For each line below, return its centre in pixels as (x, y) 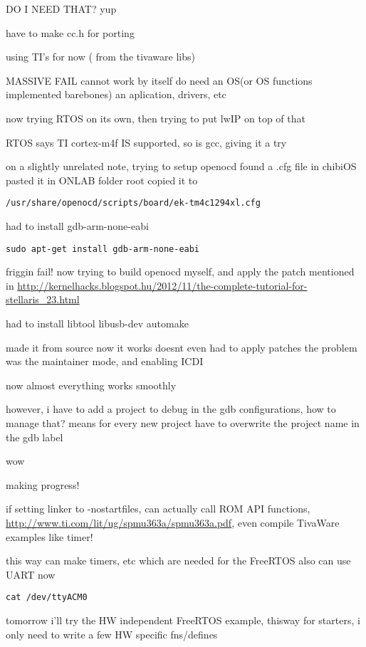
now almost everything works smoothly (91, 385)
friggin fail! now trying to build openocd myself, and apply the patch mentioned (180, 272)
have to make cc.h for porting (70, 32)
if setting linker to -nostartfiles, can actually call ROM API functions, (158, 509)
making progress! (43, 484)
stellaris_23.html (43, 299)
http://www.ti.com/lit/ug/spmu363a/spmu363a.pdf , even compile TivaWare (173, 522)
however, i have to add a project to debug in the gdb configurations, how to (171, 409)
